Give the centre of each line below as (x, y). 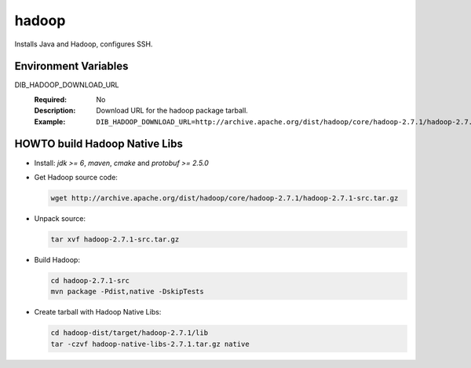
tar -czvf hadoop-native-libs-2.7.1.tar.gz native (150, 344)
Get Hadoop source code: (76, 177)
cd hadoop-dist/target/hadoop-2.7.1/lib (129, 333)
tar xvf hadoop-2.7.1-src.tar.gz (115, 239)
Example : (50, 121)
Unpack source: (60, 218)
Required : (50, 99)
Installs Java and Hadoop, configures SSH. (84, 44)
